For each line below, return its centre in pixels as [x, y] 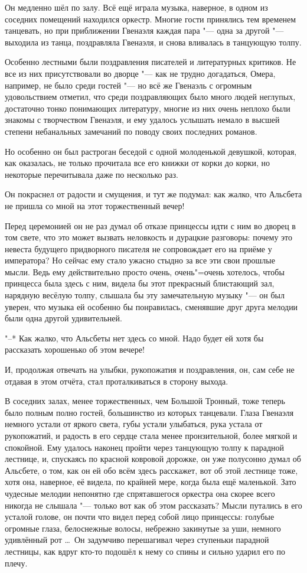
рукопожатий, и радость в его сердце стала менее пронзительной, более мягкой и [151, 435]
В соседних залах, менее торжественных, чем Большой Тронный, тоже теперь [145, 401]
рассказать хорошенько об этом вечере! [75, 349]
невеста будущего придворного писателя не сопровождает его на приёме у [138, 248]
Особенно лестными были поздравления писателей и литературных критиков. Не [151, 62]
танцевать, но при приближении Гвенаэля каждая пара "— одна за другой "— [144, 30]
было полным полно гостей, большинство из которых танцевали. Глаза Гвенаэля [149, 412]
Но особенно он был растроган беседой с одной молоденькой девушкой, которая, [151, 151]
